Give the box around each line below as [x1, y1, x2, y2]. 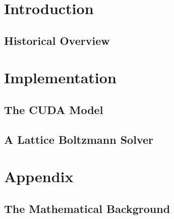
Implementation [4, 67, 117, 88]
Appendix [4, 166, 74, 187]
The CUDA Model [4, 101, 103, 117]
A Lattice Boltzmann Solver [4, 131, 153, 147]
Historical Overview [4, 32, 110, 48]
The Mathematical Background [4, 200, 170, 216]
